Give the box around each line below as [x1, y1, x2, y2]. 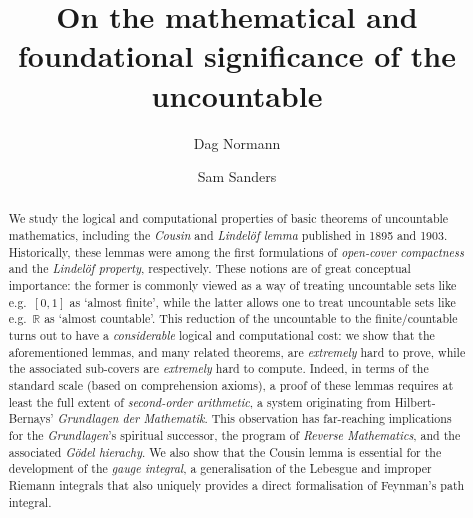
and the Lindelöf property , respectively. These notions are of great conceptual [8, 260, 411, 277]
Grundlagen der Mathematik [57, 410, 205, 427]
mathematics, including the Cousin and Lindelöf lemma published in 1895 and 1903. [8, 227, 448, 244]
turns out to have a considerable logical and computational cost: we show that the [8, 327, 435, 344]
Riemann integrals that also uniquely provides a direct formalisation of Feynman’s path [8, 476, 465, 493]
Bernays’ [8, 410, 54, 427]
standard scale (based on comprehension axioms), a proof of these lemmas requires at [8, 377, 454, 394]
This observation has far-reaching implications [211, 410, 452, 427]
